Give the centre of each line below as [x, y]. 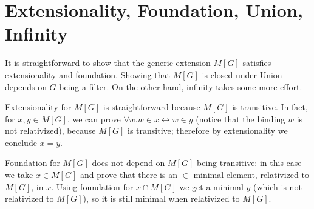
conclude [21, 142]
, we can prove [94, 118]
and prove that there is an [128, 175]
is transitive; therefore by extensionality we [208, 131]
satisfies [257, 63]
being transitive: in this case [249, 163]
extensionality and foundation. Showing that [87, 74]
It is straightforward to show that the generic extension [108, 63]
